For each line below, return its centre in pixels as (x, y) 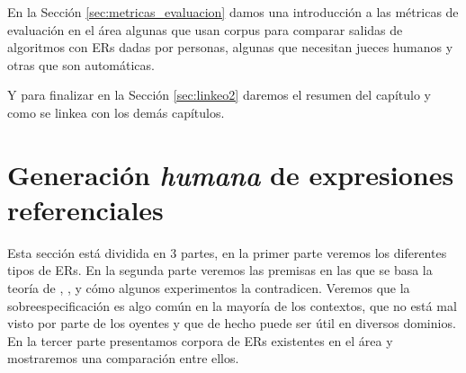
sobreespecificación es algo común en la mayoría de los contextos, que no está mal (232, 305)
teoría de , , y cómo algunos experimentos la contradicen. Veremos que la (209, 288)
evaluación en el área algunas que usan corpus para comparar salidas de (205, 29)
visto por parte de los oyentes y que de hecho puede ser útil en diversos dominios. (232, 323)
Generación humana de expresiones (231, 174)
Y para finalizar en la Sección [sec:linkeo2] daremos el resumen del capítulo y (219, 95)
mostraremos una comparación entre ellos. (123, 358)
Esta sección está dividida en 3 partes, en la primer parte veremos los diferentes (227, 252)
